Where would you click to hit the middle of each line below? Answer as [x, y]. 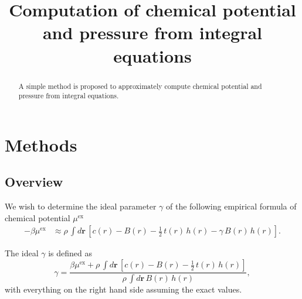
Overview [34, 182]
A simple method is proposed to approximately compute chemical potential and [140, 86]
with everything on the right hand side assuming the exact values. [123, 289]
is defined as [70, 253]
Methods [41, 144]
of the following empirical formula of [231, 206]
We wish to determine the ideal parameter [81, 206]
